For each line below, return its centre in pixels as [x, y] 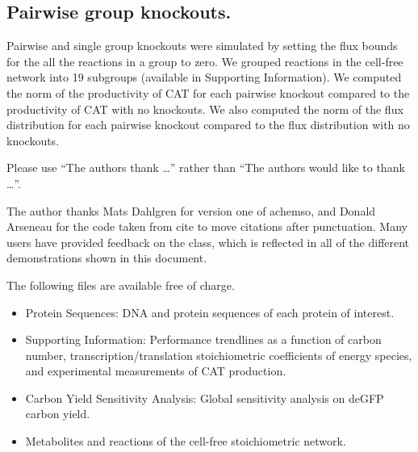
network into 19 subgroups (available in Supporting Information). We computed [204, 77]
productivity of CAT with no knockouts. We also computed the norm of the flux [205, 109]
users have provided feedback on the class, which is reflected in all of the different [208, 242]
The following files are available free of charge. [121, 285]
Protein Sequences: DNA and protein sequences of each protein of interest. [210, 312]
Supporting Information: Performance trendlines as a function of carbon [203, 339]
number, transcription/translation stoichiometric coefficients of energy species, [219, 355]
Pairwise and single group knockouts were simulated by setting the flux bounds [202, 46]
